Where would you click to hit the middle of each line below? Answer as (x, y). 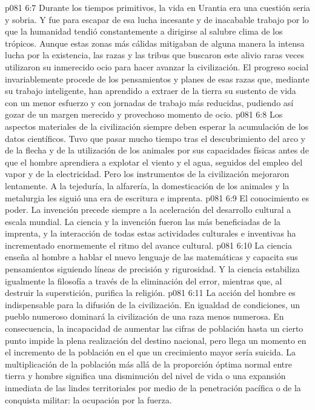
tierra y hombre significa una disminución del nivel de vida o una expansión (145, 376)
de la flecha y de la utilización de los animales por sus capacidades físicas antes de (157, 150)
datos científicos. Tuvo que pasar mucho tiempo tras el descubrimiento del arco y (155, 138)
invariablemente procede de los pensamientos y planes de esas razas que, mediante (157, 79)
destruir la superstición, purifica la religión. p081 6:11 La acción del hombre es (150, 293)
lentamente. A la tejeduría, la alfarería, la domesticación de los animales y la (147, 185)
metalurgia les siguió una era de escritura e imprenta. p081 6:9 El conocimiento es (157, 197)
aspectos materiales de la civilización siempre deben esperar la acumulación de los (157, 126)
